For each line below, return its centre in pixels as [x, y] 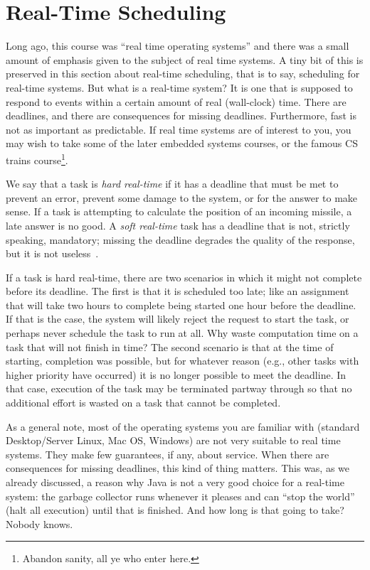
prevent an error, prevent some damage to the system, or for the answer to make [182, 197]
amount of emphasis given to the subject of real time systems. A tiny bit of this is [185, 59]
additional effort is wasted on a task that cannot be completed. [143, 403]
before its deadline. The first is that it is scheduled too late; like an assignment [178, 291]
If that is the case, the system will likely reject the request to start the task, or [178, 319]
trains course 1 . [37, 158]
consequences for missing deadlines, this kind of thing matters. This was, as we [178, 468]
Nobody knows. [39, 523]
